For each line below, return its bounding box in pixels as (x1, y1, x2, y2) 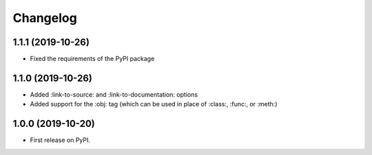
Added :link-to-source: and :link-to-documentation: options (30, 90, 198, 99)
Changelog (12, 10, 77, 25)
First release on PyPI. (30, 136, 91, 144)
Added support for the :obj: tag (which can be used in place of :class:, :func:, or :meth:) (30, 100, 278, 108)
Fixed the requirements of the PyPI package (30, 55, 155, 63)
